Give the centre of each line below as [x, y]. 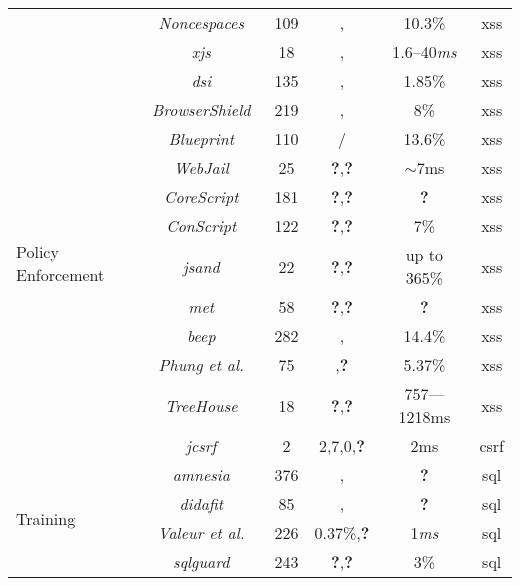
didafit [201, 503]
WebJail [201, 167]
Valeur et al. [201, 532]
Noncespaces [201, 22]
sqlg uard [201, 561]
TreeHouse [201, 405]
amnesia [201, 474]
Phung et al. [201, 364]
